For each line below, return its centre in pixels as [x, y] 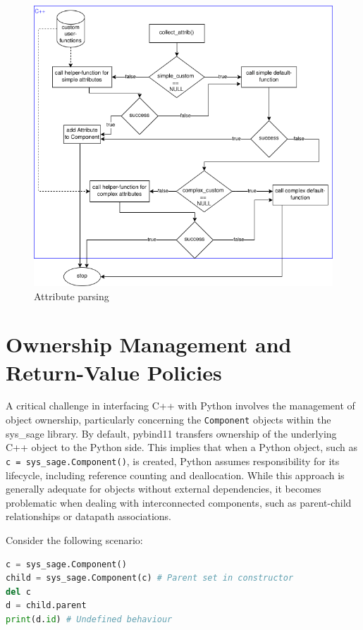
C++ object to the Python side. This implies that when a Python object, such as [181, 447]
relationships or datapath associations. [88, 516]
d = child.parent [46, 606]
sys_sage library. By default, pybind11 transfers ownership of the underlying [171, 433]
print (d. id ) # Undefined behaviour [89, 619]
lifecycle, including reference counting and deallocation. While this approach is [175, 475]
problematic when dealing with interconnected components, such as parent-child [179, 502]
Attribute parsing [72, 296]
